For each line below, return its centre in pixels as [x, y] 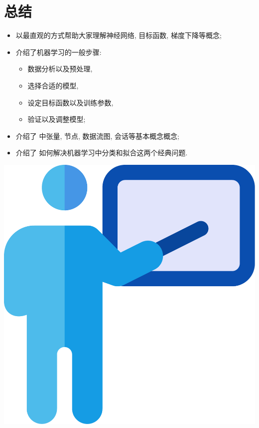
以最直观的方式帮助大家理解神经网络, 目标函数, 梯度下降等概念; [119, 35]
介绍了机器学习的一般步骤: [59, 52]
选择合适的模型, [53, 85]
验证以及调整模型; [57, 119]
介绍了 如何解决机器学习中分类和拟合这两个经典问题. [102, 153]
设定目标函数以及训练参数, [70, 102]
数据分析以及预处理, [60, 69]
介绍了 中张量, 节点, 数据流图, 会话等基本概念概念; [98, 136]
